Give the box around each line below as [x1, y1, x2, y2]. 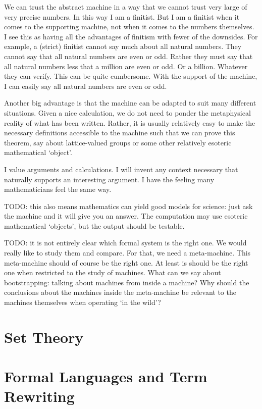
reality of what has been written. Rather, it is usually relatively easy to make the [4, 117, 255, 128]
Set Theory [4, 326, 84, 347]
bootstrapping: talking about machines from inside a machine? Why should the [4, 277, 249, 287]
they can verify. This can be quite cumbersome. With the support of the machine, [4, 71, 257, 81]
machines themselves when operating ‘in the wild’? [4, 297, 161, 308]
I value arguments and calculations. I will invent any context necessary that [4, 164, 238, 174]
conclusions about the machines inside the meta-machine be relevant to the [4, 287, 236, 297]
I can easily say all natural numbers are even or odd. [4, 80, 167, 91]
